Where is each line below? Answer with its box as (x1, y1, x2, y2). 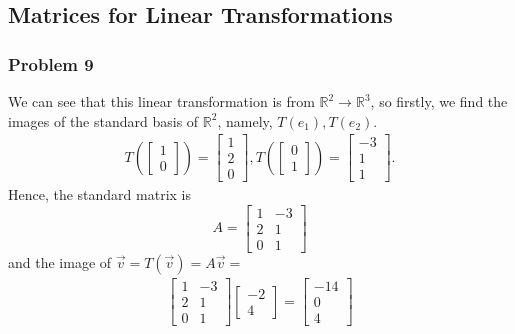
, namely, (217, 110, 273, 131)
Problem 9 (8, 51, 94, 76)
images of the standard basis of (8, 110, 199, 131)
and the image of (8, 252, 112, 272)
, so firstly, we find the (370, 91, 508, 111)
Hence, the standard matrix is (8, 184, 192, 205)
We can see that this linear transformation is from (8, 91, 315, 111)
